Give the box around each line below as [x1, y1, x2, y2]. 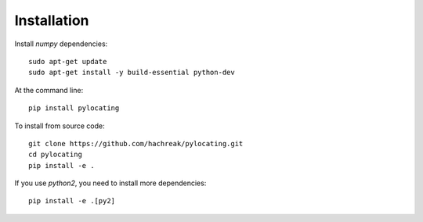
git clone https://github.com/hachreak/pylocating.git [28, 139, 244, 148]
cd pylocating [28, 150, 82, 159]
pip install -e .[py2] [28, 196, 116, 206]
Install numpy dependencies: [14, 39, 108, 48]
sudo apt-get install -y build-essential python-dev [28, 68, 235, 77]
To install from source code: [14, 121, 105, 131]
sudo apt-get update [28, 57, 107, 66]
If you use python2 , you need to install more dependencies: [14, 178, 207, 188]
